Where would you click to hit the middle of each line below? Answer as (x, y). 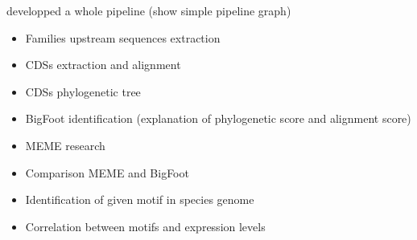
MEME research (65, 145)
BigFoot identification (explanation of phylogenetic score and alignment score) (218, 118)
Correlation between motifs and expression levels (145, 226)
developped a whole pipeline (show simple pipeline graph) (149, 10)
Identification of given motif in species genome (140, 199)
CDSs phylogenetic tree (83, 91)
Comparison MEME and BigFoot (107, 172)
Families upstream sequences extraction (123, 37)
